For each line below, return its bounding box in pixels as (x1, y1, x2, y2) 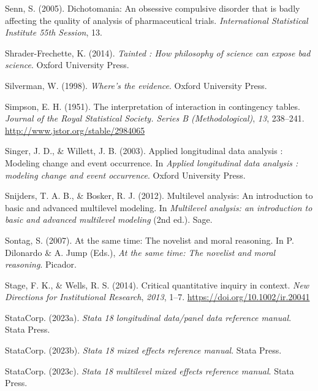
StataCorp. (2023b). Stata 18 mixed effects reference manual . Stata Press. (5, 344, 282, 357)
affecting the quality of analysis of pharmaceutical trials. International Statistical (5, 14, 308, 26)
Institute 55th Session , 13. (5, 26, 102, 39)
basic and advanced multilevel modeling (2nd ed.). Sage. (5, 213, 213, 226)
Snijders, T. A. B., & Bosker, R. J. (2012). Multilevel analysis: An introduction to (5, 189, 313, 202)
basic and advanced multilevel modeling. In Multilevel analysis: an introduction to (5, 201, 312, 214)
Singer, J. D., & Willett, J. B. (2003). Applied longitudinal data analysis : (5, 144, 283, 157)
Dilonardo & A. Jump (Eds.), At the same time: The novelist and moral (5, 246, 276, 258)
